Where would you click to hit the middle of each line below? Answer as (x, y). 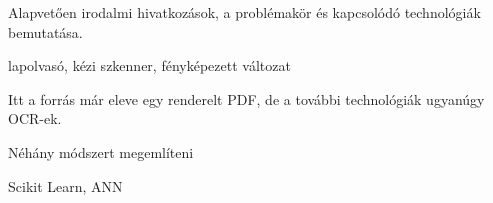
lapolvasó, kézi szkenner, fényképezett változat (149, 65)
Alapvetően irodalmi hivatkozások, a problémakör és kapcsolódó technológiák (244, 12)
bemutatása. (45, 31)
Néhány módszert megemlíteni (101, 151)
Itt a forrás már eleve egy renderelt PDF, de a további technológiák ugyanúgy (246, 98)
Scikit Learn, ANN (65, 185)
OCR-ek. (35, 118)
